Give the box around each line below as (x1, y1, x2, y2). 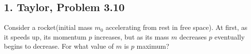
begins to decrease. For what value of (4, 41, 114, 51)
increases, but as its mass (94, 31, 169, 41)
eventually (214, 31, 245, 41)
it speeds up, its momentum (4, 31, 87, 41)
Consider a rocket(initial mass (4, 22, 93, 32)
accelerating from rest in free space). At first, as (105, 22, 248, 32)
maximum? (136, 41, 169, 51)
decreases (179, 31, 207, 41)
